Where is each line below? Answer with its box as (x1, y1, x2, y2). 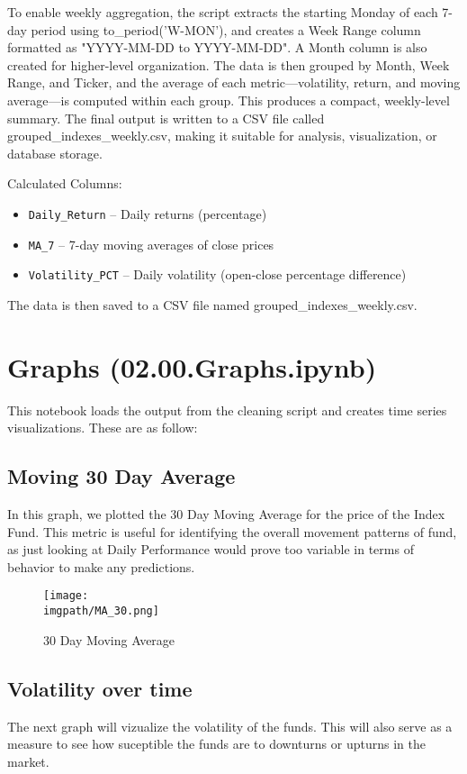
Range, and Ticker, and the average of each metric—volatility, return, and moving (7, 73, 461, 92)
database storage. (7, 143, 103, 162)
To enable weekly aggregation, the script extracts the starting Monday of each (7, 3, 438, 21)
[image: (43, 589, 89, 603)
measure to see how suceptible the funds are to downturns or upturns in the (7, 734, 426, 753)
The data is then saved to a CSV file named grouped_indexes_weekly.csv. (7, 295, 418, 314)
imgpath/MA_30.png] (43, 605, 159, 618)
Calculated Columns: (7, 174, 122, 193)
